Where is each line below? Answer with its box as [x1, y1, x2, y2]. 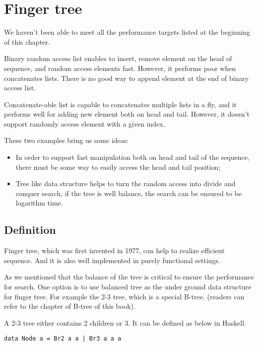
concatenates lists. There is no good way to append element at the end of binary [4, 72, 249, 83]
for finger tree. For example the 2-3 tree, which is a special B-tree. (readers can [4, 291, 245, 301]
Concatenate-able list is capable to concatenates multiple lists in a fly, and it [4, 99, 237, 109]
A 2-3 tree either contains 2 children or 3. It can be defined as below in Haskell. [4, 317, 247, 328]
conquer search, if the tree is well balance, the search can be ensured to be [15, 188, 242, 198]
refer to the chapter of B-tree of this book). [4, 301, 135, 311]
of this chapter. [4, 36, 50, 47]
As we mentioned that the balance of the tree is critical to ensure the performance [4, 272, 254, 282]
